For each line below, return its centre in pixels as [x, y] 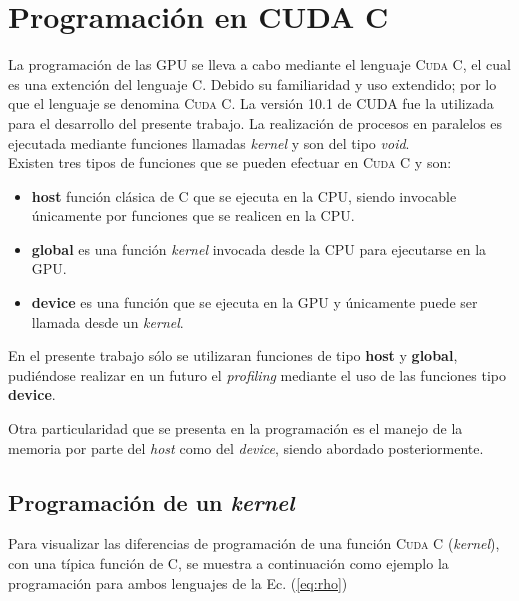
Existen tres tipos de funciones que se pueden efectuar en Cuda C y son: [230, 162]
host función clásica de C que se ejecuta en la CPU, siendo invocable [244, 195]
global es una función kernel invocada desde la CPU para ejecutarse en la [259, 248]
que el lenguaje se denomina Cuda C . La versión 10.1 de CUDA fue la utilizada [251, 103]
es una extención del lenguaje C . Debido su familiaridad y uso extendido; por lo [252, 83]
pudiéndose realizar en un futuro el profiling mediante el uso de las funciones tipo [257, 374]
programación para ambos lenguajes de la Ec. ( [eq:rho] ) [178, 582]
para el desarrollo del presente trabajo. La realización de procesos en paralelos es [255, 122]
